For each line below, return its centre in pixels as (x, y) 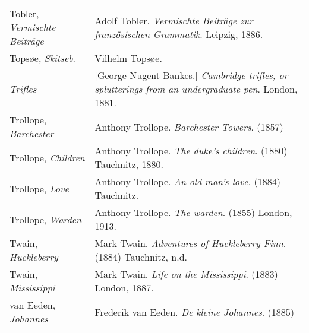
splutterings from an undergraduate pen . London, (196, 89)
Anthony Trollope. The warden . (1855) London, (193, 212)
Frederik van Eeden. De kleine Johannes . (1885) (194, 312)
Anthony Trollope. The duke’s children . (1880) (191, 150)
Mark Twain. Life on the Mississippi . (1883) (186, 274)
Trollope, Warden (46, 219)
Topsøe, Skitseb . (43, 58)
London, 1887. (124, 288)
